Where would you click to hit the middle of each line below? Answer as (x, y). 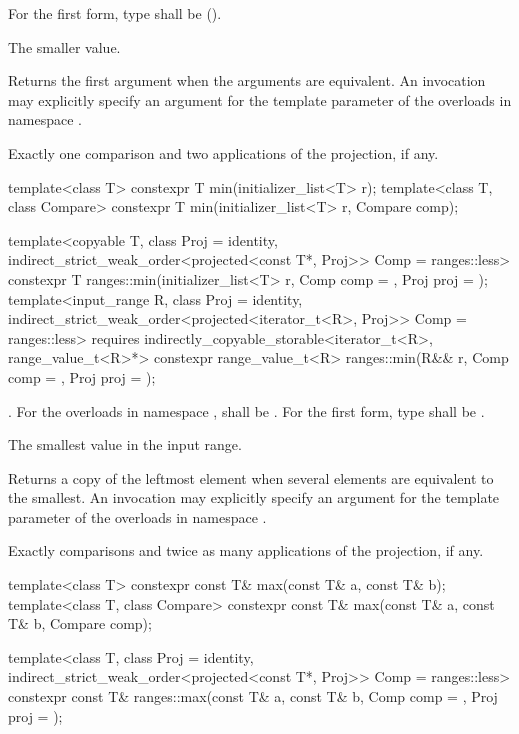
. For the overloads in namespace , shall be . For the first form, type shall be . (246, 410)
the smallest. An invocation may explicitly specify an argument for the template (254, 497)
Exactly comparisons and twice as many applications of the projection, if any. (246, 550)
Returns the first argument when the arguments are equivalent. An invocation (247, 80)
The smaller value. (64, 46)
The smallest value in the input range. (125, 444)
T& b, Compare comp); (80, 623)
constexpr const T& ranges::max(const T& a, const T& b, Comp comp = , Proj (253, 696)
